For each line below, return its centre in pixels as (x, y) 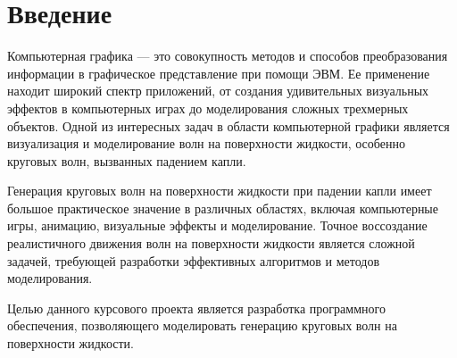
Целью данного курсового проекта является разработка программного (196, 308)
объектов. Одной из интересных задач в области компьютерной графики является (228, 125)
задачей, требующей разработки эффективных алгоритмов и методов (194, 260)
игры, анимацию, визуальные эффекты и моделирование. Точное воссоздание (217, 225)
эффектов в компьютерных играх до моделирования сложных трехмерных (208, 108)
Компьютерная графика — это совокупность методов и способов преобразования (228, 56)
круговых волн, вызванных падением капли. (127, 160)
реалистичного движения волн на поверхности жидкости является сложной (211, 243)
